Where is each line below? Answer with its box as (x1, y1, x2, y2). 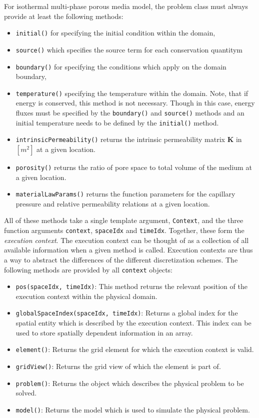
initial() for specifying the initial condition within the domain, (15, 27, 215, 38)
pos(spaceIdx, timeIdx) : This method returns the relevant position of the (15, 281, 247, 291)
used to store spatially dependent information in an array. (15, 327, 193, 337)
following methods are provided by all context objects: (4, 264, 172, 274)
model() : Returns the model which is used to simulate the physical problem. (15, 404, 250, 414)
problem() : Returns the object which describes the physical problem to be (15, 377, 244, 388)
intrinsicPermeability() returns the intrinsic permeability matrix (15, 134, 225, 144)
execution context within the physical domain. (15, 290, 157, 301)
